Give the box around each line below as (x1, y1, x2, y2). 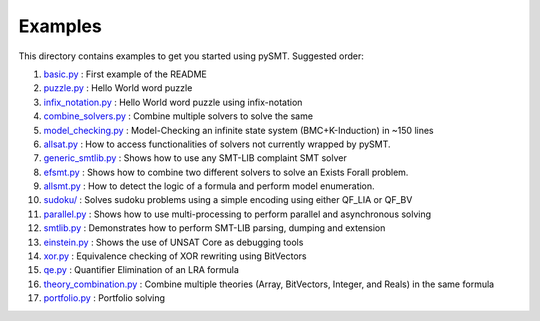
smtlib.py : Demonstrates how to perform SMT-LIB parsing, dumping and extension (43, 222, 386, 234)
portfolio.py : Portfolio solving (43, 292, 165, 304)
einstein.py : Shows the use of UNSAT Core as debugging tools (43, 236, 304, 248)
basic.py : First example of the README (43, 68, 207, 80)
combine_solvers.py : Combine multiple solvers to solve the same (43, 110, 314, 122)
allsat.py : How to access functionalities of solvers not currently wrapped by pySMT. (43, 138, 391, 150)
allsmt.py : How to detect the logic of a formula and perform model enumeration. (43, 180, 375, 192)
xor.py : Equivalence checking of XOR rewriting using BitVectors (43, 250, 307, 262)
